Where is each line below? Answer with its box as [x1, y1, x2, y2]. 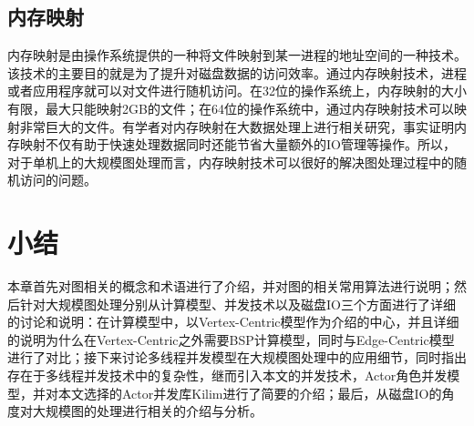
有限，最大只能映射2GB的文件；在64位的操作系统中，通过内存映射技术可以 [7, 98, 454, 117]
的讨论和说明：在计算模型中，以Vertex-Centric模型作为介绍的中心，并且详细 [7, 312, 459, 331]
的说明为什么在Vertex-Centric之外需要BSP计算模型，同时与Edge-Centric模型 [7, 330, 455, 349]
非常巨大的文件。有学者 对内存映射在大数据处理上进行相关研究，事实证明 [19, 117, 454, 136]
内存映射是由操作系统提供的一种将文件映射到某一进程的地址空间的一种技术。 [7, 46, 467, 65]
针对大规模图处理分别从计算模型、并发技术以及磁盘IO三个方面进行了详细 [19, 294, 456, 313]
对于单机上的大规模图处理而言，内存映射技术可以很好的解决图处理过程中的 [7, 152, 454, 171]
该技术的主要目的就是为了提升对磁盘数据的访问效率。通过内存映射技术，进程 [7, 63, 467, 82]
